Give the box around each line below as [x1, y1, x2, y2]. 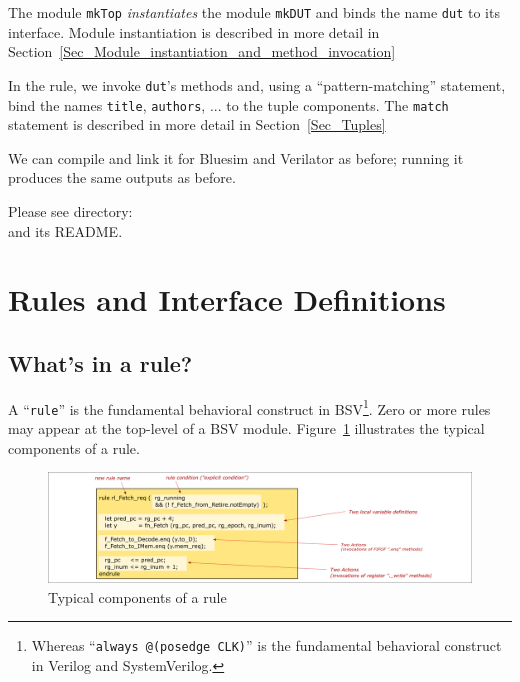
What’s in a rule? [8, 347, 193, 378]
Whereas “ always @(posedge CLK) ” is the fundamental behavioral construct [31, 635, 502, 656]
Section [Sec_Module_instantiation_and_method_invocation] [8, 41, 396, 62]
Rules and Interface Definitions [8, 279, 446, 320]
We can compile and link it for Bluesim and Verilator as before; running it [8, 147, 464, 168]
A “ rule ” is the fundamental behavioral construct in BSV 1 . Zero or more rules [8, 395, 491, 419]
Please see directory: [8, 200, 133, 221]
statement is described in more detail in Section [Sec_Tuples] [8, 114, 386, 135]
